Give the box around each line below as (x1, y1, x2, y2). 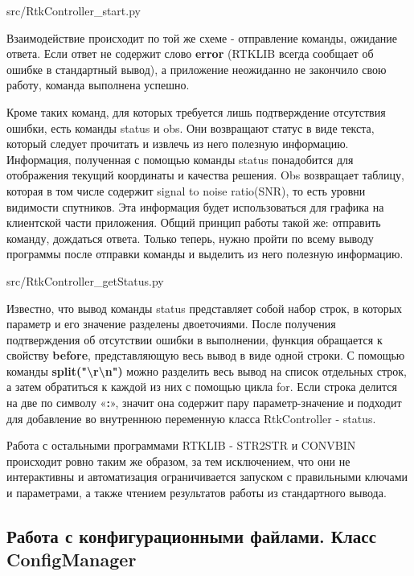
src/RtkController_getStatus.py (6, 272, 164, 289)
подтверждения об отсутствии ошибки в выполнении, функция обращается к (6, 331, 383, 348)
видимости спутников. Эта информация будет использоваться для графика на (6, 198, 384, 215)
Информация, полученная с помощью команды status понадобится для (6, 150, 354, 167)
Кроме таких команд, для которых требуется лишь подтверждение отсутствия (6, 103, 386, 120)
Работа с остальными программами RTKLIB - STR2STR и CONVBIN (6, 437, 356, 454)
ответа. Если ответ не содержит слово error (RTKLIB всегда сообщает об (6, 45, 374, 62)
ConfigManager (6, 547, 137, 572)
